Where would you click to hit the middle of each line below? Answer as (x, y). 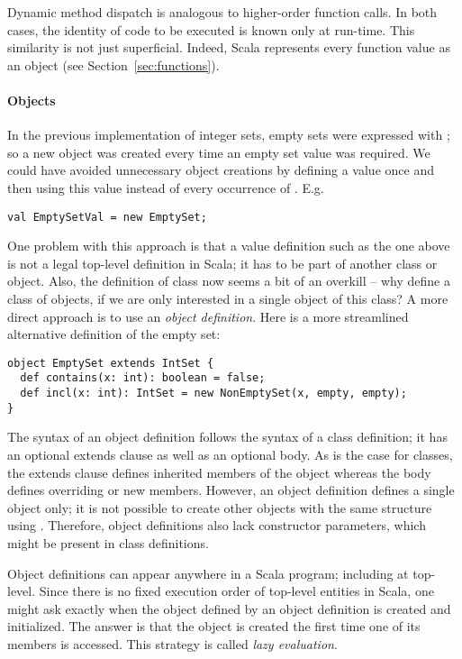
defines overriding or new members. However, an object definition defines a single (231, 490)
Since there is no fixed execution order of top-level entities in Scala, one (236, 591)
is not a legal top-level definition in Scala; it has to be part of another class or (222, 263)
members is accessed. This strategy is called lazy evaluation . (172, 643)
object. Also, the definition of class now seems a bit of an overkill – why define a (229, 281)
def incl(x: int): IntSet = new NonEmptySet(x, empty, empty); (213, 394)
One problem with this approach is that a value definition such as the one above (229, 246)
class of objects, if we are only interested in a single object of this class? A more (228, 298)
